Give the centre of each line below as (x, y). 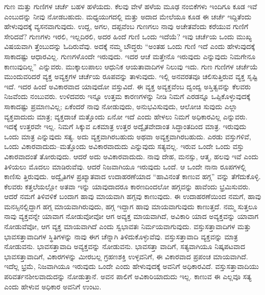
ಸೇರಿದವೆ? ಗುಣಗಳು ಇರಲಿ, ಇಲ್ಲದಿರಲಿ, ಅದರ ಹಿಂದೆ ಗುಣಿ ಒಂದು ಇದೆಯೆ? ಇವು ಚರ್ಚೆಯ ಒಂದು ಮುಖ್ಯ (128, 36)
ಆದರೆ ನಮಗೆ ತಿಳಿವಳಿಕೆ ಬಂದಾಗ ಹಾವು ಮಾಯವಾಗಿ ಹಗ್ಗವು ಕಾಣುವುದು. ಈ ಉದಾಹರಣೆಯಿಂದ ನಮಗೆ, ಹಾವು (133, 196)
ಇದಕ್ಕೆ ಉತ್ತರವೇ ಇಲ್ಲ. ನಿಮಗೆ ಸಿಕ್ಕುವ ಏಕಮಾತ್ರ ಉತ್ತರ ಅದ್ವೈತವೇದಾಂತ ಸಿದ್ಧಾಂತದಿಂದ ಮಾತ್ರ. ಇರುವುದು (125, 126)
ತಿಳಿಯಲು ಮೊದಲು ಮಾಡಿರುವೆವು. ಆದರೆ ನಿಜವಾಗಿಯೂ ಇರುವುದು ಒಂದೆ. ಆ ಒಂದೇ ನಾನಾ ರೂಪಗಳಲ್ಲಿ (125, 166)
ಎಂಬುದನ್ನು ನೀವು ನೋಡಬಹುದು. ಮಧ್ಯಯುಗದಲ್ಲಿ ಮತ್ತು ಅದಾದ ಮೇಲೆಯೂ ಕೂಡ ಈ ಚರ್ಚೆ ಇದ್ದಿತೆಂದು (128, 16)
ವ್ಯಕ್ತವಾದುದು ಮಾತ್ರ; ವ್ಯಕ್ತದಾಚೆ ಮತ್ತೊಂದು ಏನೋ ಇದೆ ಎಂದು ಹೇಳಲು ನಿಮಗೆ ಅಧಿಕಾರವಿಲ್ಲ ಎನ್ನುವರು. (126, 116)
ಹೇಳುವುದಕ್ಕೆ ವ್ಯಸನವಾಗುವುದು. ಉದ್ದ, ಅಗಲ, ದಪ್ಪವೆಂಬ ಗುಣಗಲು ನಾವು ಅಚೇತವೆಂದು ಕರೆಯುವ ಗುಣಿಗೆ (126, 26)
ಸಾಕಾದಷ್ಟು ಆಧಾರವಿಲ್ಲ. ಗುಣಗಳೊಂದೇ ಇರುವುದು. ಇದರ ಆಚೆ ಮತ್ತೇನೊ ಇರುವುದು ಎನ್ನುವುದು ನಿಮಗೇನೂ (130, 56)
